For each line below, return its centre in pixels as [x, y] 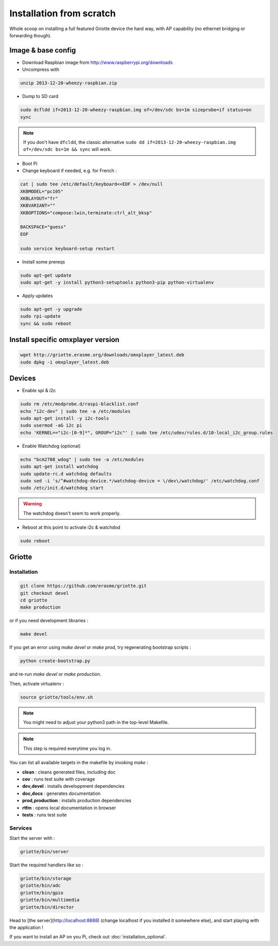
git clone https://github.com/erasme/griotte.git [83, 586]
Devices [23, 379]
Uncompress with [41, 69]
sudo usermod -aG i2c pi [51, 426]
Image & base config [43, 50]
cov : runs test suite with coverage [59, 779]
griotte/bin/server [44, 852]
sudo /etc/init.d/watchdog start [62, 488]
